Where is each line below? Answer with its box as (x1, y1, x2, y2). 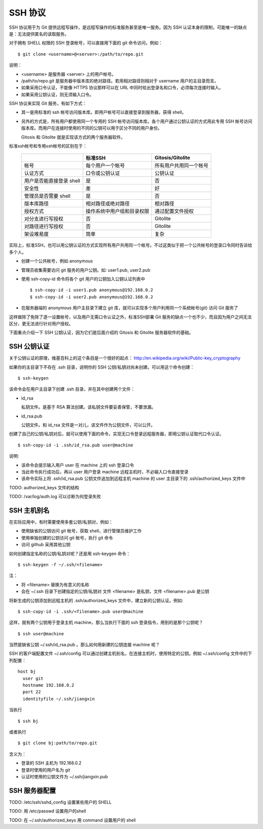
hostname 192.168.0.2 (22, 682, 75, 688)
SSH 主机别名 (9, 506, 50, 515)
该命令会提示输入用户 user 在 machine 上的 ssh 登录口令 (21, 462, 134, 468)
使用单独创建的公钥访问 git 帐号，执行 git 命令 (21, 534, 113, 540)
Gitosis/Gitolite (154, 154, 190, 161)
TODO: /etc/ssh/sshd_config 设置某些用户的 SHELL (9, 799, 112, 805)
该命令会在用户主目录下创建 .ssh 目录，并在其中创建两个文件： (9, 386, 135, 392)
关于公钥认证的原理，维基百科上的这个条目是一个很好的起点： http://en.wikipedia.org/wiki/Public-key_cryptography (9, 355, 241, 361)
